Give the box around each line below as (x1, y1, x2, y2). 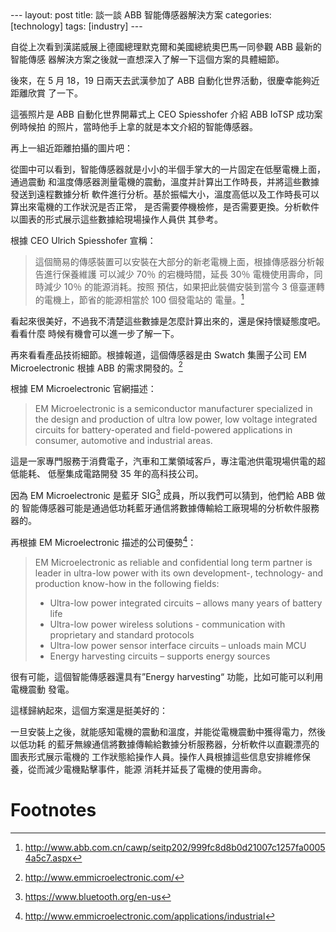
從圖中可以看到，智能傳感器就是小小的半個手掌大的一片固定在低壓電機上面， (10, 163, 326, 175)
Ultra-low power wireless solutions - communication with (49, 618, 286, 630)
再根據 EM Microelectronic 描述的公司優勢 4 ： (10, 534, 197, 548)
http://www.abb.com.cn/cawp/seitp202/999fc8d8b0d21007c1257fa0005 (24, 841, 326, 853)
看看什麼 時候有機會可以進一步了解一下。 (10, 327, 180, 339)
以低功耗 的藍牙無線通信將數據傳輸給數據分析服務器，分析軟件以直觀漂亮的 (10, 738, 320, 750)
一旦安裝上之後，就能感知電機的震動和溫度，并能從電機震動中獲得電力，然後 (10, 725, 326, 737)
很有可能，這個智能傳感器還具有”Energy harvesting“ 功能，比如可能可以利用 (10, 670, 324, 682)
